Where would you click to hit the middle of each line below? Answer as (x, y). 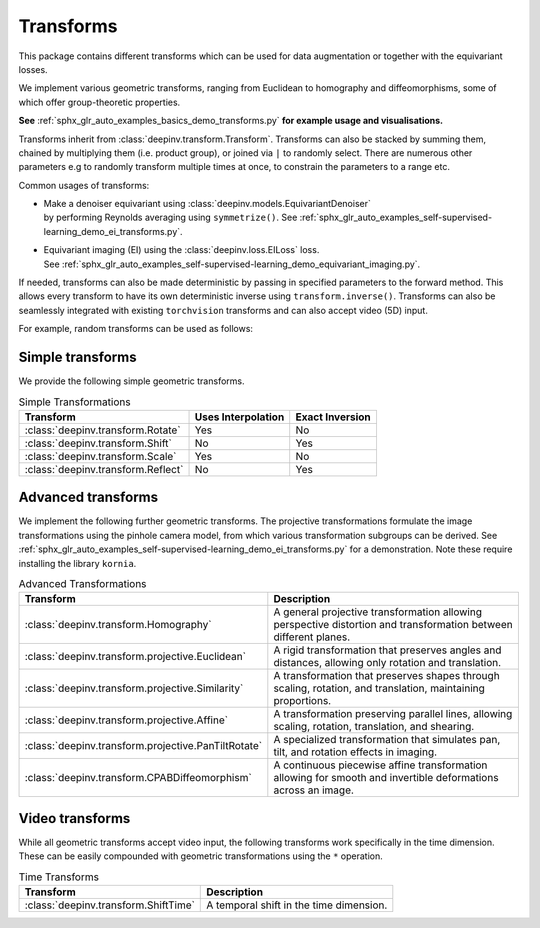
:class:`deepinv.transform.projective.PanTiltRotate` (143, 746)
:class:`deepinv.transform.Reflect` (104, 469)
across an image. (314, 790)
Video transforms (74, 818)
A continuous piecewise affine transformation (380, 765)
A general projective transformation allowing (377, 612)
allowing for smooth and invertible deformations (386, 778)
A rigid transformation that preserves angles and (387, 650)
